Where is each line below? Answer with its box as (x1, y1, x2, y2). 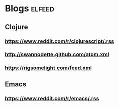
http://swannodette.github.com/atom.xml (5, 51, 109, 58)
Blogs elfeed (5, 3, 55, 14)
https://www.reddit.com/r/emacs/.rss (5, 95, 99, 102)
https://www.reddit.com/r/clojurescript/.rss (5, 38, 114, 45)
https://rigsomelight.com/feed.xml (5, 64, 92, 71)
